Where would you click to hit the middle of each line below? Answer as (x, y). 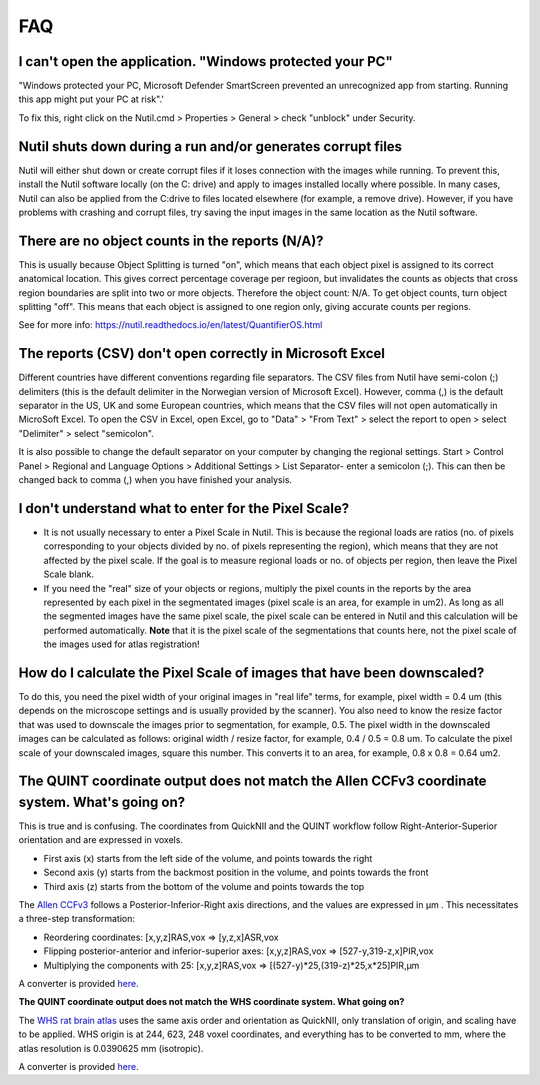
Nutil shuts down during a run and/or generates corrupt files (210, 146)
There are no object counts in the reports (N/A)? (171, 240)
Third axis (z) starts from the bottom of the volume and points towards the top (204, 886)
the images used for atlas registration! (121, 644)
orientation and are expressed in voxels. (101, 840)
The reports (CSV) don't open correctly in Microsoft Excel (201, 353)
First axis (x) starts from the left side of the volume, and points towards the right (208, 858)
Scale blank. (69, 574)
